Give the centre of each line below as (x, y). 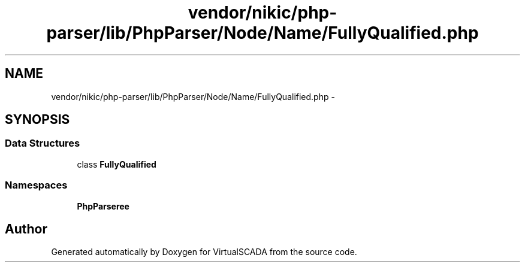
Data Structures (43, 143)
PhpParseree (103, 206)
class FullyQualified (117, 164)
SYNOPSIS (37, 120)
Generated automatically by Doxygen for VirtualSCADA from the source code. (204, 252)
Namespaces (36, 185)
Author (26, 229)
